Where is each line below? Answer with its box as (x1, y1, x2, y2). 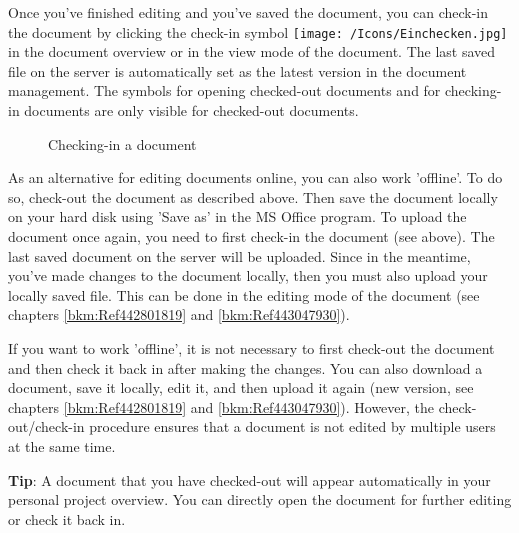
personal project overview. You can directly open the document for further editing (8, 489, 512, 510)
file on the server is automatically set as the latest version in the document (8, 60, 467, 81)
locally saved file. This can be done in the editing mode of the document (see (8, 284, 480, 305)
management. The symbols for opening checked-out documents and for (8, 80, 441, 101)
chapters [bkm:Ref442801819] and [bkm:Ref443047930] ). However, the (8, 396, 435, 417)
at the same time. (8, 435, 116, 456)
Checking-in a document (48, 133, 197, 154)
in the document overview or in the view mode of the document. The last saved (8, 41, 496, 62)
